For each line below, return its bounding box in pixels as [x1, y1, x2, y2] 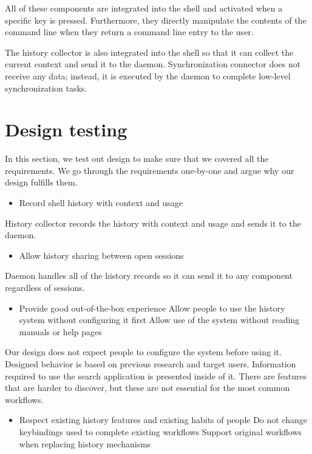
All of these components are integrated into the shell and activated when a [5, 2, 283, 14]
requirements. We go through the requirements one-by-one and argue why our [5, 164, 294, 176]
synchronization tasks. [5, 81, 87, 94]
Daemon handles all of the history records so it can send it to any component [5, 269, 293, 282]
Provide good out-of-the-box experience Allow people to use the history [19, 301, 285, 314]
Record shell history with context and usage [19, 196, 183, 209]
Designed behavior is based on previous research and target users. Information [5, 358, 296, 370]
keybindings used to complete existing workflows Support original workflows [19, 425, 302, 438]
